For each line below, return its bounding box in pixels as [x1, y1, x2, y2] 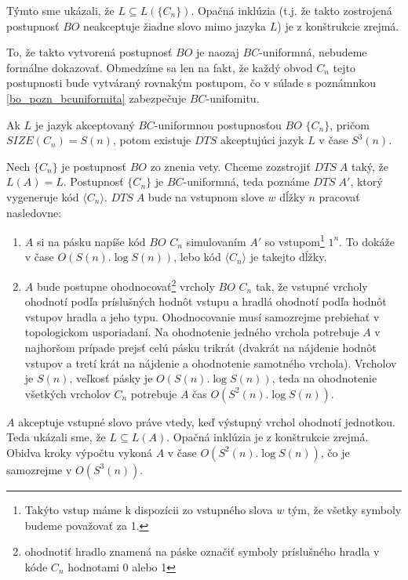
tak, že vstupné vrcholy [255, 277, 368, 294]
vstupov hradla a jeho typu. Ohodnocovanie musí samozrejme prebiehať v [24, 308, 380, 324]
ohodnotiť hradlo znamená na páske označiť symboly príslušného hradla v [24, 543, 380, 560]
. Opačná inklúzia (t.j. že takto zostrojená [191, 2, 392, 18]
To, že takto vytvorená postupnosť [6, 44, 173, 60]
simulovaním [186, 233, 246, 249]
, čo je [320, 444, 350, 460]
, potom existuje [112, 132, 191, 148]
